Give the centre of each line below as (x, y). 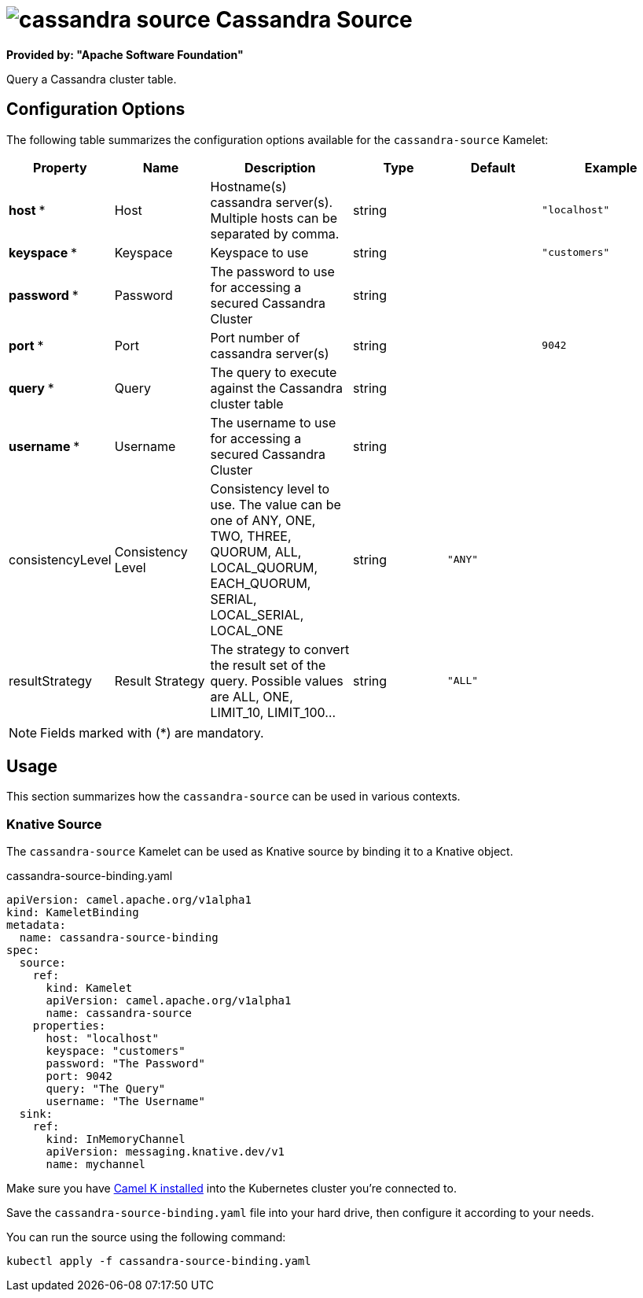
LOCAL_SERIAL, (257, 614)
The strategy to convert (280, 649)
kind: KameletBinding (73, 913)
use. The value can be (276, 504)
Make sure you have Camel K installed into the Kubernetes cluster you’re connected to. (231, 1189)
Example (611, 167)
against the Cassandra (277, 388)
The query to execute (274, 372)
